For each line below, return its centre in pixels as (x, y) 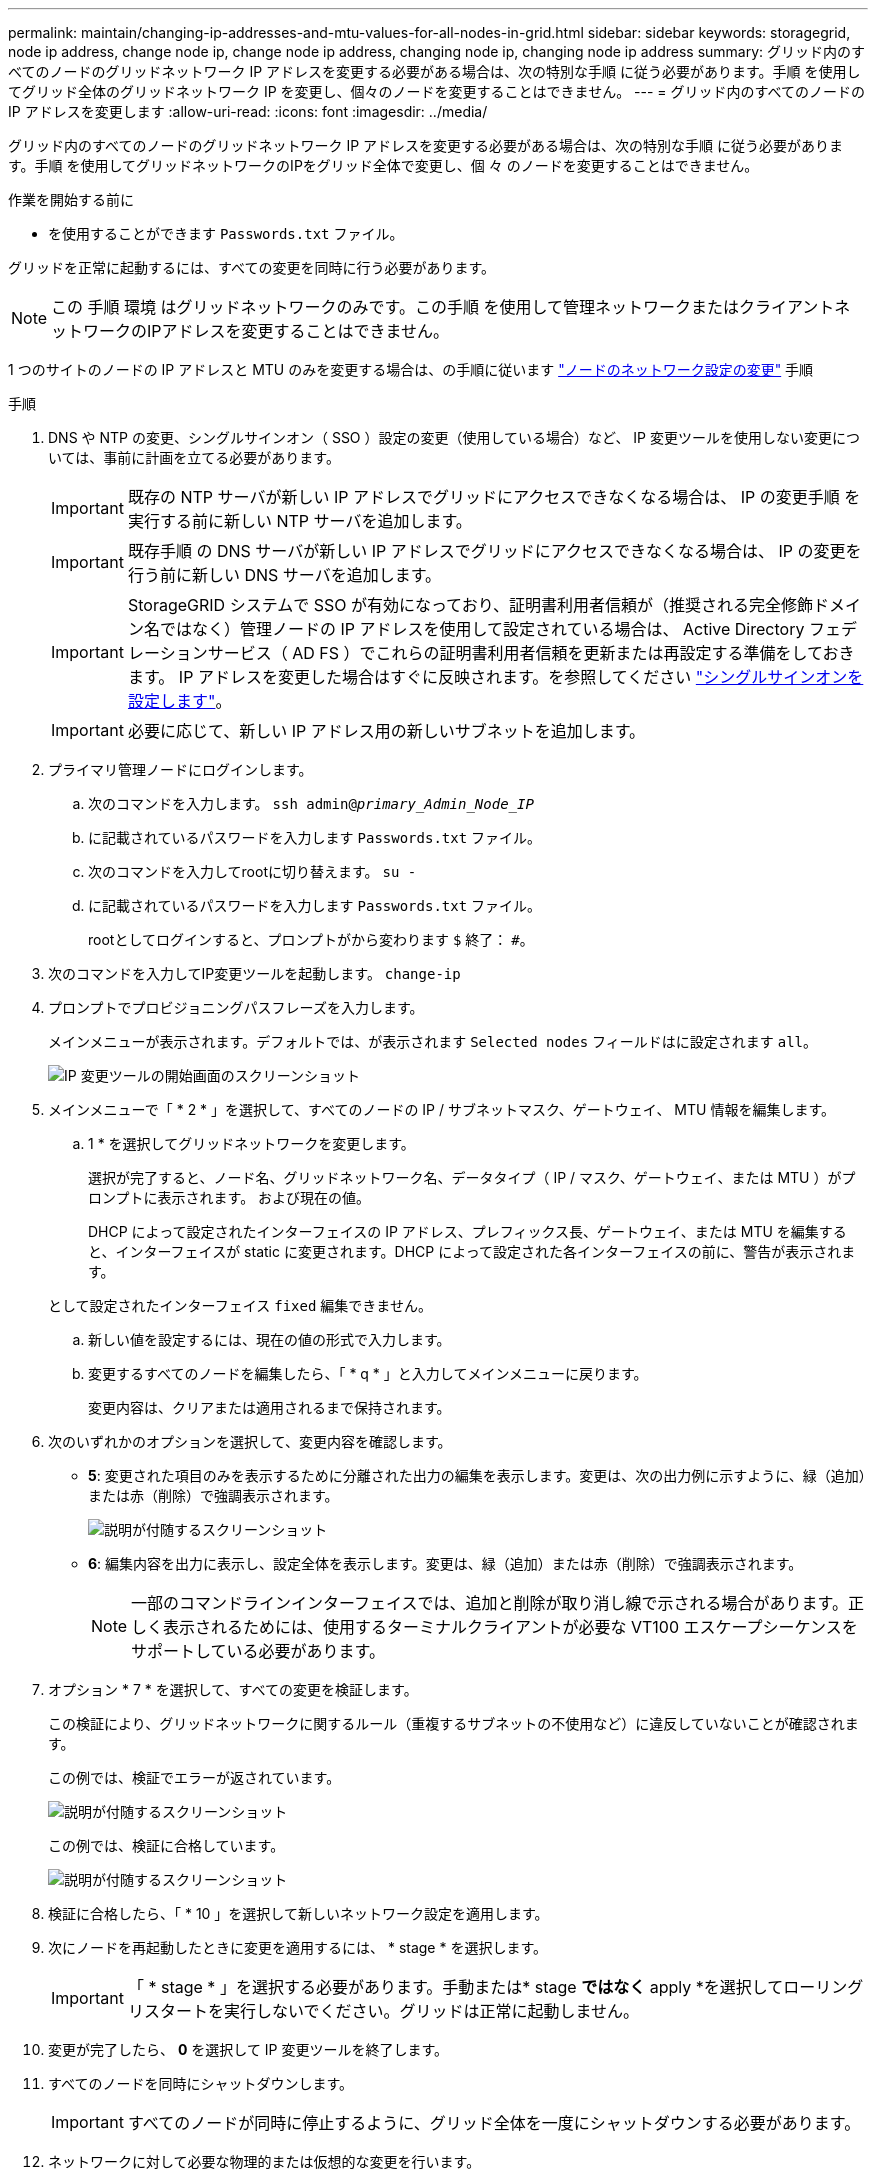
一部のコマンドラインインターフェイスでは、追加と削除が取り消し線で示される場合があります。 (490, 1603)
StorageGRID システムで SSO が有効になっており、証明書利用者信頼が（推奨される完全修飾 (470, 605)
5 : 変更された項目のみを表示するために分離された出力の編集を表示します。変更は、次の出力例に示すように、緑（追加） (477, 1475)
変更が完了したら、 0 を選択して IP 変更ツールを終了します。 (248, 2049)
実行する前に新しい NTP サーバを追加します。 (299, 521)
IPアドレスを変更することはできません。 (298, 331)
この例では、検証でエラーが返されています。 (194, 1777)
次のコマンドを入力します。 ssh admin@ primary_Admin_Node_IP (311, 803)
